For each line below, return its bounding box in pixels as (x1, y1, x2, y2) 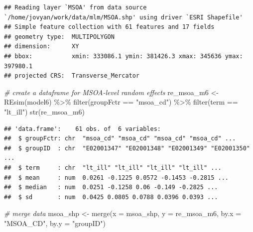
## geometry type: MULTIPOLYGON (4, 33, 115, 40)
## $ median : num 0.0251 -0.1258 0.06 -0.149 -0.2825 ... (4, 184, 218, 191)
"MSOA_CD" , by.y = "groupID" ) (4, 218, 106, 228)
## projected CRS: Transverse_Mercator (4, 72, 140, 80)
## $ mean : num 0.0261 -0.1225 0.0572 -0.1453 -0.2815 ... (4, 174, 229, 181)
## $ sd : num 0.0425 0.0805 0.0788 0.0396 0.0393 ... (4, 193, 218, 201)
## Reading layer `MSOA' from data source (4, 4, 147, 11)
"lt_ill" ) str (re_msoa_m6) (4, 106, 85, 116)
